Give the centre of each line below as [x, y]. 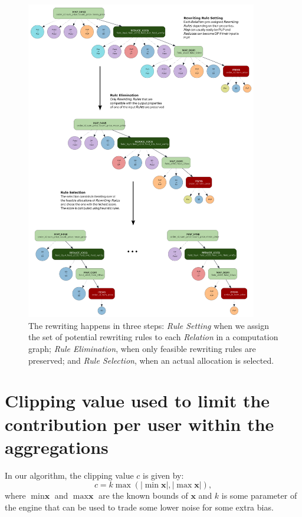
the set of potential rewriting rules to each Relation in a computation [153, 337]
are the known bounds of [143, 495]
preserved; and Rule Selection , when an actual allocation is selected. [151, 360]
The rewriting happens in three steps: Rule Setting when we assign [149, 325]
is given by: [163, 475]
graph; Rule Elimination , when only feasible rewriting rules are [142, 348]
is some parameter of [259, 495]
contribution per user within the [139, 424]
